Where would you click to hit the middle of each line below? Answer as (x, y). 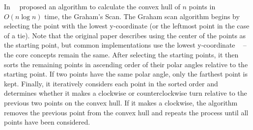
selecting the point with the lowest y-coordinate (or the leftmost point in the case (127, 26)
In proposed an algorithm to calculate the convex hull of (92, 6)
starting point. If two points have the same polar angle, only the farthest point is (126, 74)
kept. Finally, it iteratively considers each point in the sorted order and (111, 83)
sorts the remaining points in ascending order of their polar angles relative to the (126, 64)
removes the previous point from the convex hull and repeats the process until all (126, 112)
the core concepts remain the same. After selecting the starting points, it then (121, 54)
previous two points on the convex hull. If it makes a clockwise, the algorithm (121, 102)
